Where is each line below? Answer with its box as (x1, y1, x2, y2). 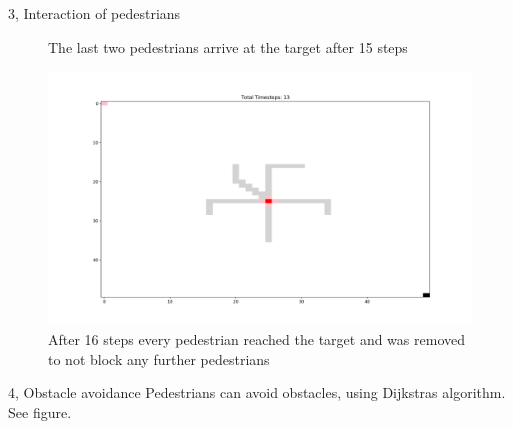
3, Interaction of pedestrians (8, 3, 181, 23)
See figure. (8, 401, 72, 422)
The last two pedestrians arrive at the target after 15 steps (48, 36, 408, 57)
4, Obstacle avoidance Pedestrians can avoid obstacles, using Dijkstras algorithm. (8, 382, 506, 403)
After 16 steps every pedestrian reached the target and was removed (48, 329, 465, 350)
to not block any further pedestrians (48, 348, 270, 369)
